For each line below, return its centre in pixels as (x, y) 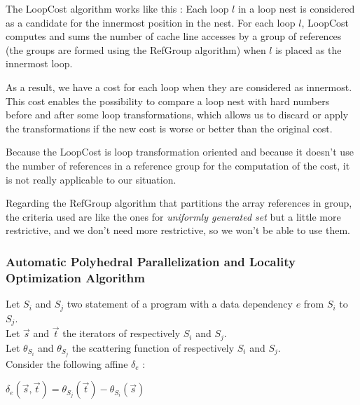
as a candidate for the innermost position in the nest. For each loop (151, 22)
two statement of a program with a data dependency (180, 304)
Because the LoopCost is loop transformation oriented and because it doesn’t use (180, 152)
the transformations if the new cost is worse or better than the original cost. (169, 128)
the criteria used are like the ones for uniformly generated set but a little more (173, 216)
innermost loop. (39, 63)
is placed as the (309, 49)
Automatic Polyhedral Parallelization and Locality (151, 261)
